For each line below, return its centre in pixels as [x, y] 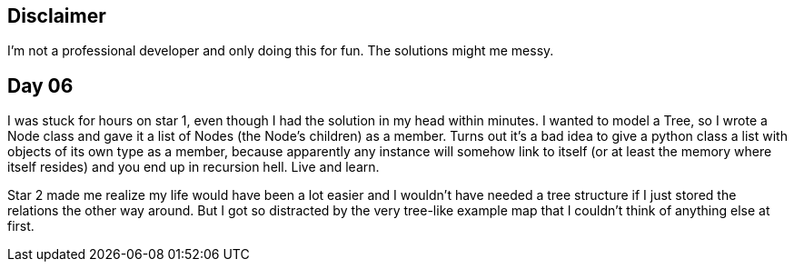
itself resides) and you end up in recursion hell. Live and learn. [194, 167]
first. [21, 226]
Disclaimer [57, 16]
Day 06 [40, 85]
